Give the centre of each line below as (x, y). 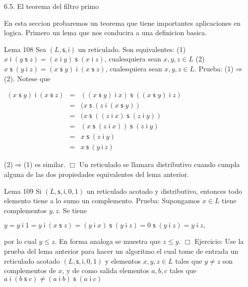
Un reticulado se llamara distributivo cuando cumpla (159, 164)
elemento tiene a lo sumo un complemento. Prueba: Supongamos (102, 201)
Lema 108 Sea (25, 49)
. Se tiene (73, 210)
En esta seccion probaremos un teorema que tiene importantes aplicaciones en (123, 23)
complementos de (30, 270)
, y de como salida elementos (106, 270)
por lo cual (20, 241)
